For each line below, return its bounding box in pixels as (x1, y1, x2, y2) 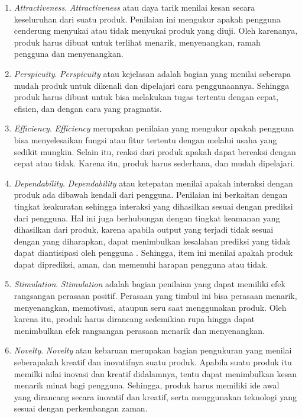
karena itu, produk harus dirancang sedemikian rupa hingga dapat (14, 313, 255, 325)
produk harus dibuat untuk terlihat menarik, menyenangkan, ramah (14, 36, 261, 48)
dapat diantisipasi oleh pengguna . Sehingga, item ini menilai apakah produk (14, 246, 293, 259)
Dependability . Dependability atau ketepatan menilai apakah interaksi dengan (14, 176, 293, 189)
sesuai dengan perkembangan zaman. (14, 402, 148, 414)
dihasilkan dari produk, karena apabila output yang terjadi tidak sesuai (14, 223, 274, 236)
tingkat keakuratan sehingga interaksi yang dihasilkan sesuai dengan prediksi (14, 200, 293, 212)
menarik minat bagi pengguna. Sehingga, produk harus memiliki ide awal (14, 379, 280, 391)
